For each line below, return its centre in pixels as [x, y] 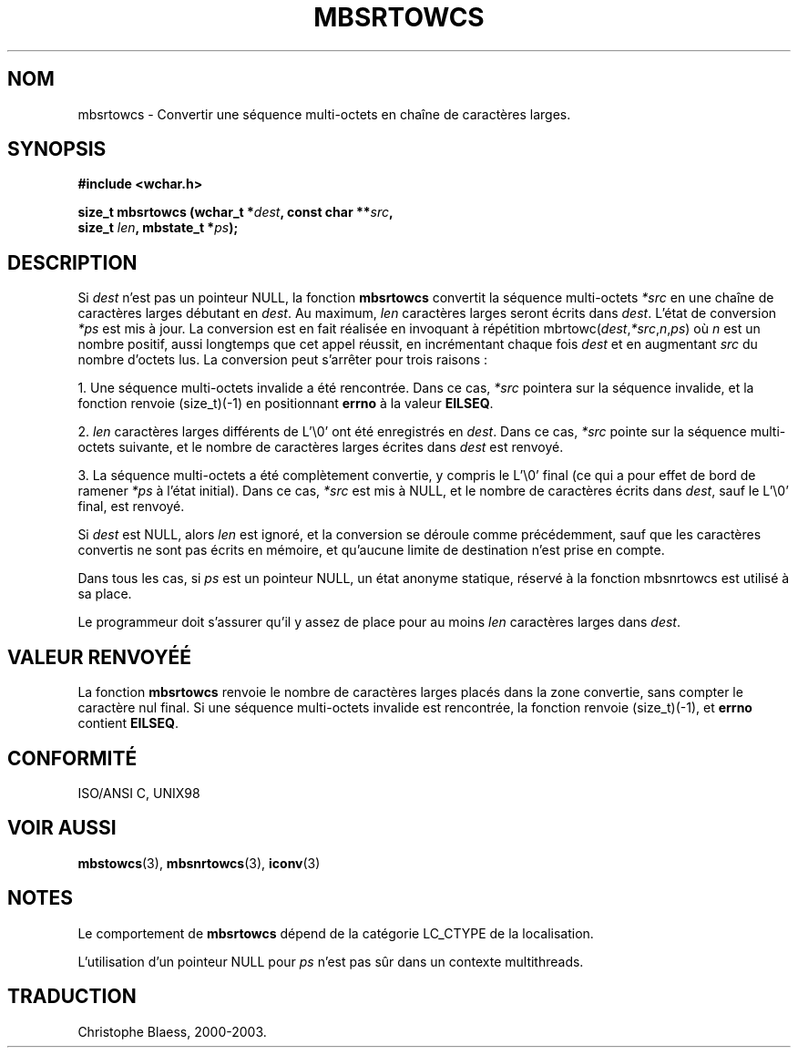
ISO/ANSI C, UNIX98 [139, 793]
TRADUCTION [72, 997]
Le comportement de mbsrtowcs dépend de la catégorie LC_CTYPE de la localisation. [336, 933]
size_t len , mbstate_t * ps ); [158, 228]
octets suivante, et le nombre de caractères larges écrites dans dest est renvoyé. [321, 447]
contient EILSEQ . [128, 723]
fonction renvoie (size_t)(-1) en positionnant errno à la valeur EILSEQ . [286, 404]
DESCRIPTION [72, 262]
